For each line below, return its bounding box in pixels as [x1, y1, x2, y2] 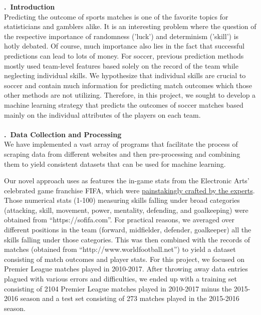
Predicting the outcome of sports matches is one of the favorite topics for [4, 11, 228, 22]
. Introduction [4, 2, 55, 12]
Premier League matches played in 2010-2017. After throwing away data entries [4, 263, 248, 274]
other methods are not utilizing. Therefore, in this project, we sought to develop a [4, 90, 256, 100]
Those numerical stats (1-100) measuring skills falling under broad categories [4, 195, 240, 205]
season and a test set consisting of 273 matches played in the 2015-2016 [20, 293, 239, 303]
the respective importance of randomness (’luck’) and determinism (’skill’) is [4, 31, 239, 41]
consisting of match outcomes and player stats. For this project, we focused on [4, 253, 244, 264]
